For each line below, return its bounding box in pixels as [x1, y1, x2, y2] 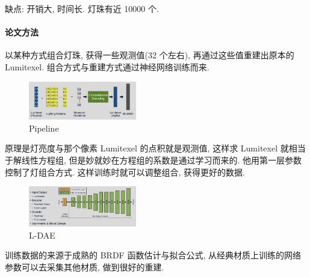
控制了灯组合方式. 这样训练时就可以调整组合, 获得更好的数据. [5, 165, 245, 178]
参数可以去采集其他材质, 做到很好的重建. [5, 260, 164, 273]
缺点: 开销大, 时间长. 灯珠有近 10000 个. [5, 2, 159, 14]
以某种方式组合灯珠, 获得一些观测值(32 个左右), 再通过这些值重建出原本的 [5, 49, 294, 61]
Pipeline [29, 121, 59, 134]
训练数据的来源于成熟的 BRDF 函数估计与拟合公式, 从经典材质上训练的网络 [5, 249, 301, 261]
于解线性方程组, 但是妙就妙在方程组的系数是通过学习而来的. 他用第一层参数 [5, 154, 302, 166]
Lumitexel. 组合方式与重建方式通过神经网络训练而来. [5, 60, 209, 73]
